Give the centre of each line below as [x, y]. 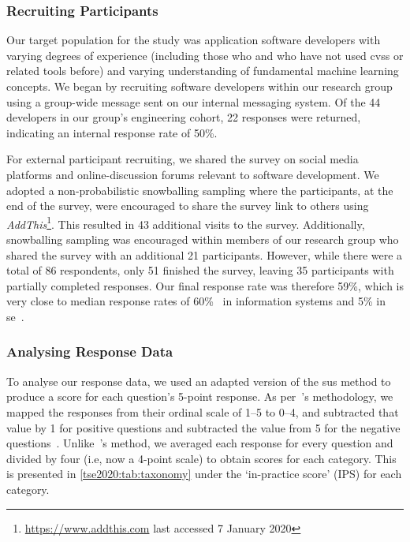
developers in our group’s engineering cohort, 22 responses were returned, [184, 117]
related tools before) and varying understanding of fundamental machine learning [203, 71]
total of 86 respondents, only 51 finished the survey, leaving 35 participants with [200, 270]
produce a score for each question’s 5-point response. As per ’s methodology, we [200, 396]
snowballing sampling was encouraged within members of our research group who [203, 239]
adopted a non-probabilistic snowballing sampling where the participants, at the [200, 190]
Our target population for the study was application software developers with [194, 40]
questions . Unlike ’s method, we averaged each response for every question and [200, 443]
